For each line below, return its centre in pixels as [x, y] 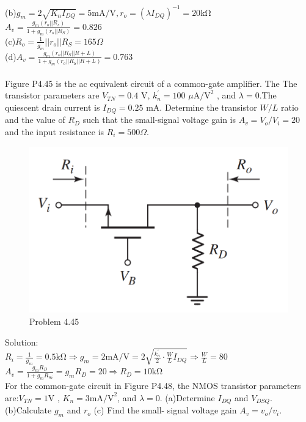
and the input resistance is [55, 131]
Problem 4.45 [54, 321]
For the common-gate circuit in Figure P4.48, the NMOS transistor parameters [153, 386]
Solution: [22, 342]
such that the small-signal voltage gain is [159, 120]
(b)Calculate [28, 410]
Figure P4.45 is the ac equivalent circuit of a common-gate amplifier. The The [151, 83]
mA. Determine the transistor [202, 107]
